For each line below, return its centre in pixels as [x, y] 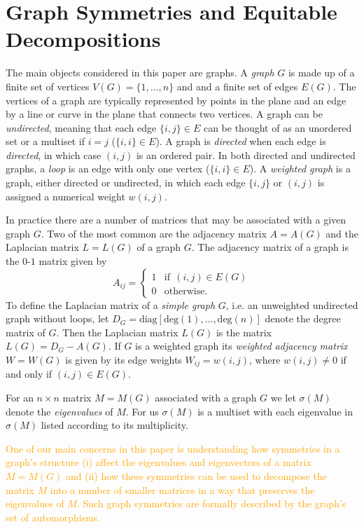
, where [265, 359]
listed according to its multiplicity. [114, 425]
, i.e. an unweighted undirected [292, 304]
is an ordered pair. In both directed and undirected [246, 154]
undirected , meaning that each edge [81, 127]
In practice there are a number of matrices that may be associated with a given [176, 220]
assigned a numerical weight [65, 196]
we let [283, 398]
